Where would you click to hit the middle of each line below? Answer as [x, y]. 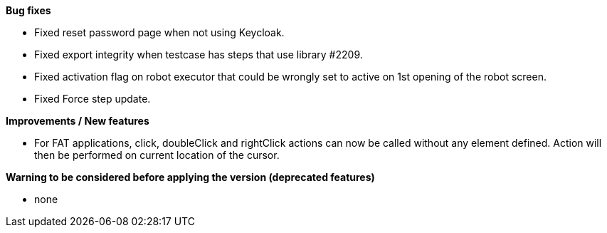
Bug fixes [28, 10]
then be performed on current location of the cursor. [157, 155]
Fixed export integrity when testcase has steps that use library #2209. [199, 55]
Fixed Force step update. [93, 99]
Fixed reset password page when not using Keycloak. [159, 32]
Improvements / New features [78, 121]
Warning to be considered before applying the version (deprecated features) [190, 177]
